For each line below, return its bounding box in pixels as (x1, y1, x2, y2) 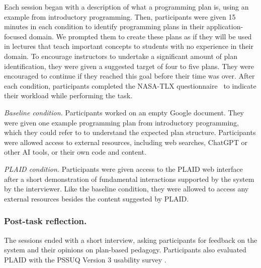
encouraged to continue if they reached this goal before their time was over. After (4, 71, 255, 81)
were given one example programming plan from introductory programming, (4, 117, 239, 127)
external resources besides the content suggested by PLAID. (4, 193, 189, 204)
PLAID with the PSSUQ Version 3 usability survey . (4, 254, 166, 264)
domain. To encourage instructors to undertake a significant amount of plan (4, 50, 237, 61)
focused (4, 31, 27, 41)
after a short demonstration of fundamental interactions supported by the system (4, 173, 254, 184)
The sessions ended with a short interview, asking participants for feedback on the (4, 234, 257, 245)
